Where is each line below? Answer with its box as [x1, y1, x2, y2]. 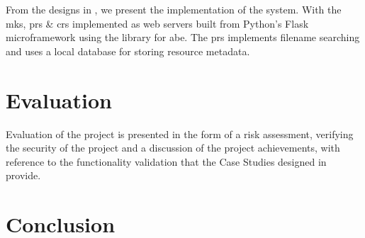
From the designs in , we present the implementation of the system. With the [6, 2, 342, 16]
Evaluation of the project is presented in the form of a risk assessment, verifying [6, 126, 354, 141]
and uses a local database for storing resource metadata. [6, 43, 250, 58]
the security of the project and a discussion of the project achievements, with [6, 140, 340, 155]
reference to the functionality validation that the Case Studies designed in [6, 154, 327, 169]
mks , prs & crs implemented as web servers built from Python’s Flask [6, 16, 309, 30]
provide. [6, 168, 41, 183]
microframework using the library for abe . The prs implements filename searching [6, 30, 360, 45]
